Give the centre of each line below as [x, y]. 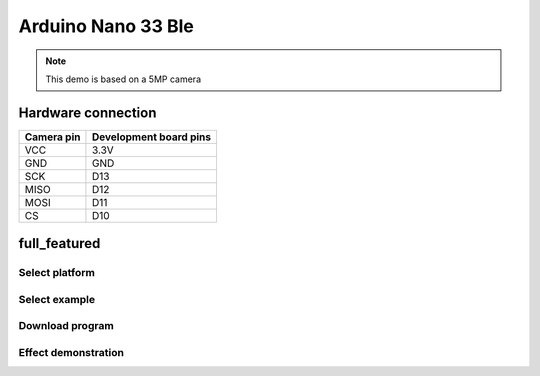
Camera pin [52, 137]
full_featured [59, 243]
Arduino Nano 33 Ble [106, 26]
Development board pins [151, 137]
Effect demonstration [71, 352]
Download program [66, 326]
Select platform [56, 273]
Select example [56, 299]
